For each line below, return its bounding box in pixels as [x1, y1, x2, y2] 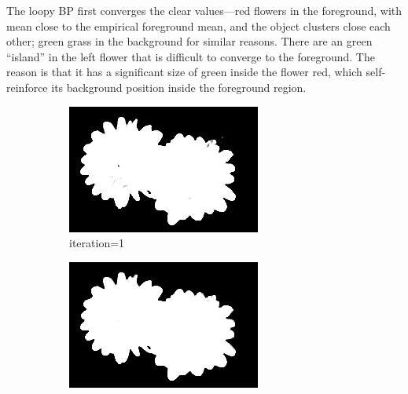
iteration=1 [69, 235, 125, 251]
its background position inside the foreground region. [51, 78, 307, 95]
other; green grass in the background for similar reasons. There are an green [6, 33, 373, 49]
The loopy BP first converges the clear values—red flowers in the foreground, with [6, 2, 402, 18]
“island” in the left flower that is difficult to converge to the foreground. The [6, 48, 375, 64]
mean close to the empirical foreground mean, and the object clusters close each [6, 17, 391, 34]
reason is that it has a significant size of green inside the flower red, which [6, 64, 362, 80]
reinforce [6, 78, 48, 95]
